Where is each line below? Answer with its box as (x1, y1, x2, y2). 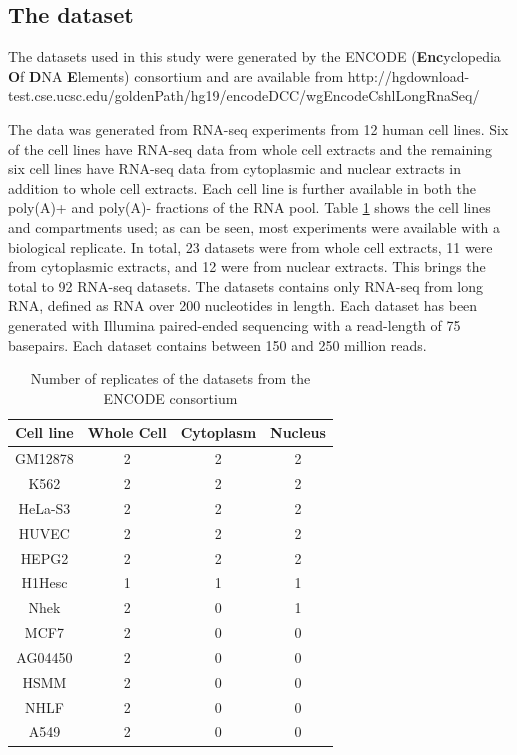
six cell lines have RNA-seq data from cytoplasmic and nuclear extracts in (8, 158, 461, 179)
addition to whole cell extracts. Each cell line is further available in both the (8, 177, 476, 198)
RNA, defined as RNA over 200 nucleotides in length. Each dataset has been (8, 295, 478, 316)
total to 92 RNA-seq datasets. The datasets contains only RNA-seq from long (8, 275, 483, 296)
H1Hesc (21, 572, 68, 593)
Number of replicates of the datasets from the (30, 368, 311, 389)
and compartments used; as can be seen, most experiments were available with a (8, 216, 501, 237)
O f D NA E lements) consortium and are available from (8, 65, 344, 86)
